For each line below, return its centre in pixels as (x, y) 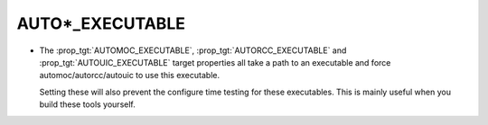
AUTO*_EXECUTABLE (101, 23)
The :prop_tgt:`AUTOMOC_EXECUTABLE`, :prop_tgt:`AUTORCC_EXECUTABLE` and (193, 50)
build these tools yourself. (87, 104)
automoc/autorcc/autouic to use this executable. (130, 76)
